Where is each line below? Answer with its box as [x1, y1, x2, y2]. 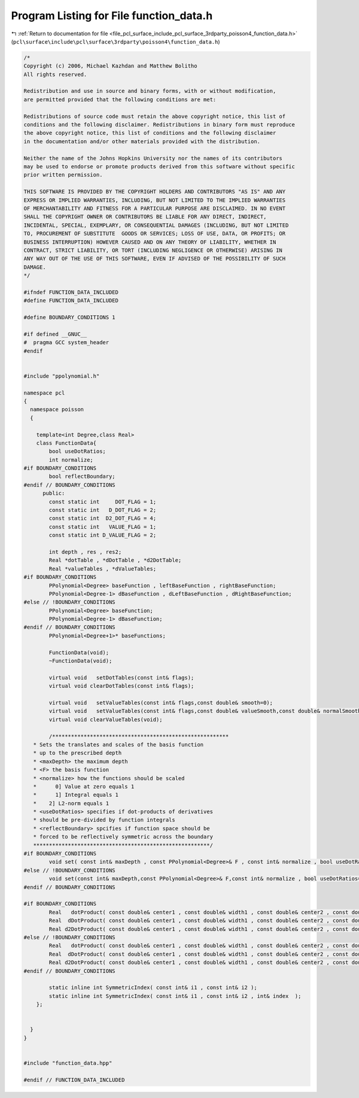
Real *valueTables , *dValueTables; [48, 565, 157, 572]
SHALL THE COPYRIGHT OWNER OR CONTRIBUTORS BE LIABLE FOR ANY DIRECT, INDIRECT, [23, 213, 267, 220]
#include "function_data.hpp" [23, 1060, 112, 1066]
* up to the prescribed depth [33, 750, 122, 757]
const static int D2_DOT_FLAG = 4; [48, 515, 157, 522]
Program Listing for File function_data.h [11, 9, 213, 22]
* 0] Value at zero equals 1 [33, 783, 135, 790]
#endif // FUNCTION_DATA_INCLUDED [23, 1076, 125, 1083]
